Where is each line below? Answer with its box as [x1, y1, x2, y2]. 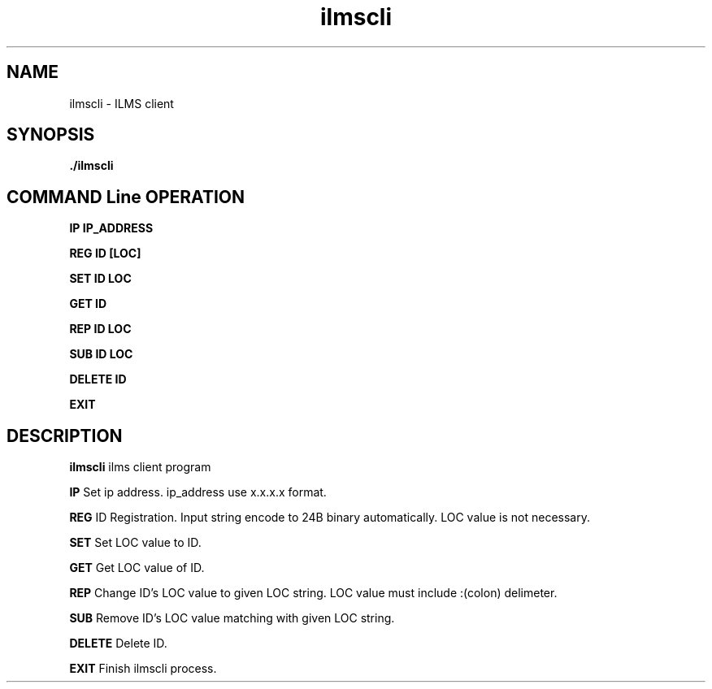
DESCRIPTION [7, 425, 123, 446]
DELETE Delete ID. [69, 636, 167, 651]
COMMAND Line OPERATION [7, 186, 245, 207]
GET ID [69, 297, 107, 311]
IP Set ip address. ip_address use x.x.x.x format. [69, 485, 327, 500]
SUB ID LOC [69, 347, 133, 362]
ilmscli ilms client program [69, 460, 211, 474]
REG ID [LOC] [69, 246, 141, 261]
